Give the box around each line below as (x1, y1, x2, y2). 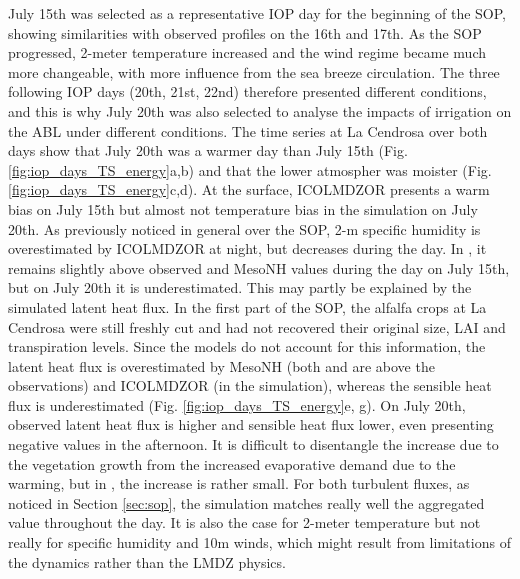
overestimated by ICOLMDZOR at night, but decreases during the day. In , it (8, 238, 487, 259)
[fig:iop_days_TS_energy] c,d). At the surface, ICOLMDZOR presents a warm (8, 179, 490, 200)
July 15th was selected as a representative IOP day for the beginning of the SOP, (8, 3, 507, 23)
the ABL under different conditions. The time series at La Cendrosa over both (8, 120, 488, 141)
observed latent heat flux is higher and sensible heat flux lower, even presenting (8, 414, 494, 435)
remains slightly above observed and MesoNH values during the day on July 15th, (8, 257, 510, 278)
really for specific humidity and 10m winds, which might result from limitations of (8, 532, 511, 553)
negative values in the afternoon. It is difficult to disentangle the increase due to (8, 434, 499, 455)
